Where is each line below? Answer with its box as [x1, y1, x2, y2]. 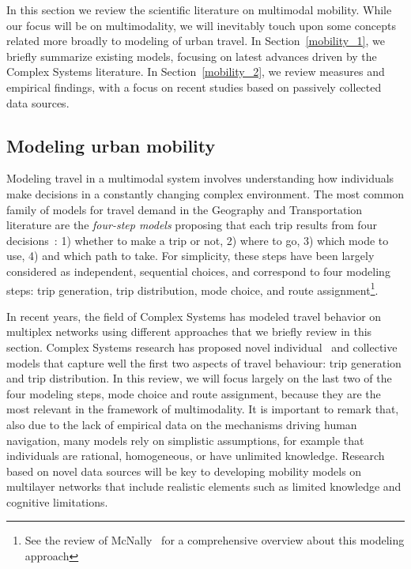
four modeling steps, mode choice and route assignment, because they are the [6, 385, 381, 401]
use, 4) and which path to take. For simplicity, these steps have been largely [6, 247, 375, 264]
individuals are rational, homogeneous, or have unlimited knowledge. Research [6, 447, 385, 464]
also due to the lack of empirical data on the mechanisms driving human [6, 416, 357, 432]
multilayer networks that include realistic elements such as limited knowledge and [6, 478, 402, 495]
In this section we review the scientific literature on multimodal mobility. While [6, 2, 392, 17]
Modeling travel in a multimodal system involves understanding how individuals [6, 170, 394, 187]
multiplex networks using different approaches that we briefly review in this [6, 323, 372, 340]
